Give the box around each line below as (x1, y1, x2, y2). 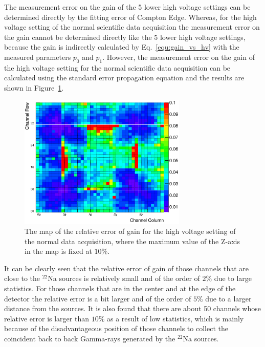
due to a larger (205, 293, 252, 303)
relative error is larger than (4, 313, 89, 323)
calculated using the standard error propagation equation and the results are (4, 72, 245, 83)
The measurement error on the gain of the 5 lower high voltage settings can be (4, 2, 251, 12)
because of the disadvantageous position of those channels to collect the (4, 323, 228, 334)
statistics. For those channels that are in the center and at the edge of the (4, 283, 236, 293)
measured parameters (4, 51, 71, 62)
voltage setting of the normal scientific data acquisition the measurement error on (4, 21, 260, 32)
